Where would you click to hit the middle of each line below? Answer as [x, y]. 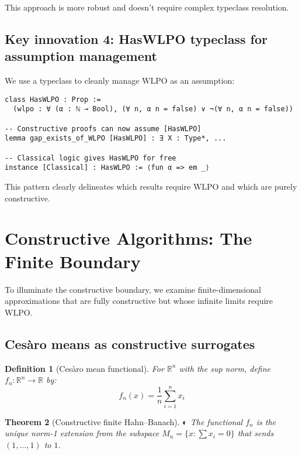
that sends [256, 433]
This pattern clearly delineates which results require [98, 187]
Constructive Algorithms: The [129, 238]
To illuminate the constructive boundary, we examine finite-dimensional [133, 289]
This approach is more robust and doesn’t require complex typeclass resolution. [147, 7]
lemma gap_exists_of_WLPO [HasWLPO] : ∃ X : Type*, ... [116, 138]
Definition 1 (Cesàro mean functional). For [84, 368]
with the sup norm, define [225, 368]
